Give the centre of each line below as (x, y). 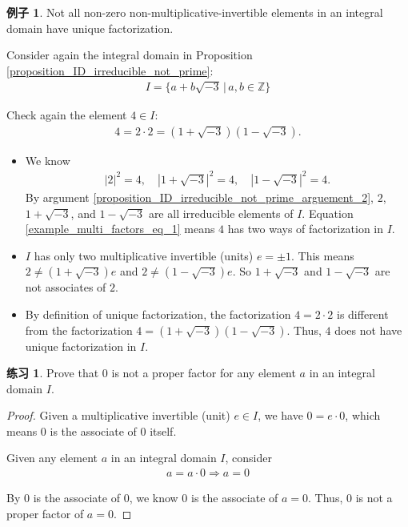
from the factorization (79, 330)
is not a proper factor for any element (204, 373)
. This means (323, 255)
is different (363, 314)
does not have (368, 330)
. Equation (328, 213)
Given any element (52, 458)
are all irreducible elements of (221, 213)
